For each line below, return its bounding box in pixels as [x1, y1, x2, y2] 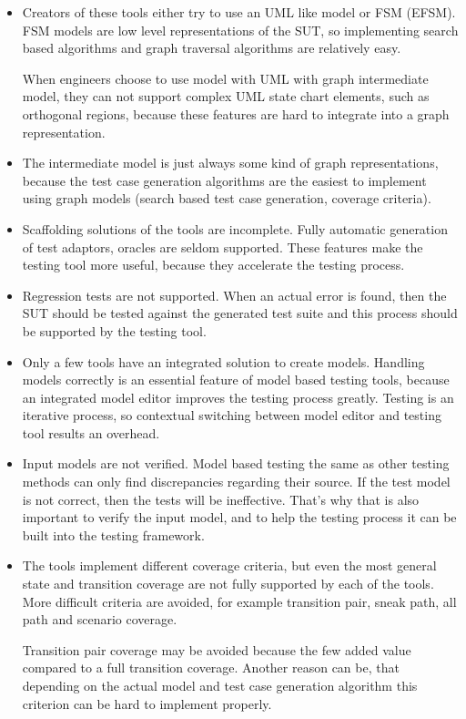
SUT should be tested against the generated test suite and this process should [22, 303, 458, 323]
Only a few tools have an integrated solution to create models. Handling [22, 352, 425, 371]
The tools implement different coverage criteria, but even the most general [22, 556, 437, 575]
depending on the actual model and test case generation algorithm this [22, 676, 418, 694]
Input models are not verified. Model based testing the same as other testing [22, 454, 450, 473]
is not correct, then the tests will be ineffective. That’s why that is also [22, 489, 420, 508]
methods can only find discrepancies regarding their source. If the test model [22, 472, 451, 491]
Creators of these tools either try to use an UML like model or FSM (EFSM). [22, 3, 456, 21]
